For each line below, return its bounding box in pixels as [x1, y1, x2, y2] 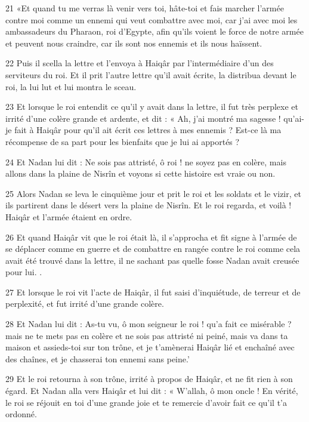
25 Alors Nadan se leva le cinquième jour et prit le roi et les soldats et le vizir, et [5, 187, 301, 199]
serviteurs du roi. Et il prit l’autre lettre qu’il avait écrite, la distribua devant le [5, 68, 296, 81]
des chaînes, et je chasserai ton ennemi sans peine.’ [5, 352, 190, 365]
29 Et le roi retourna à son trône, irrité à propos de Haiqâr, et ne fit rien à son [5, 372, 293, 385]
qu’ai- [283, 112, 304, 124]
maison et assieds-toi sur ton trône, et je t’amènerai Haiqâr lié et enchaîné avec [5, 341, 295, 353]
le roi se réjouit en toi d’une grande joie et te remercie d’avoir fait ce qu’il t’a [5, 396, 288, 408]
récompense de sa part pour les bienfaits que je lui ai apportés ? [5, 135, 240, 147]
